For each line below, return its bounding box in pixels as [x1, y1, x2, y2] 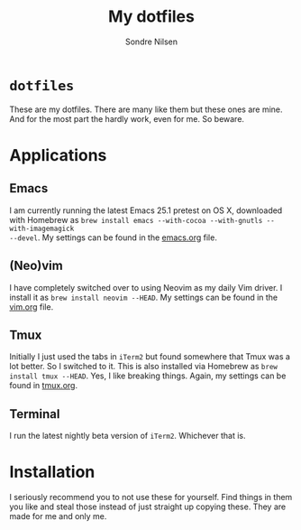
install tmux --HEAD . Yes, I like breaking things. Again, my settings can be [9, 370, 287, 381]
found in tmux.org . [9, 380, 78, 391]
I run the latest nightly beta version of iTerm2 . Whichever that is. [9, 431, 246, 442]
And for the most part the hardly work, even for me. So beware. [9, 113, 245, 124]
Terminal [9, 406, 60, 422]
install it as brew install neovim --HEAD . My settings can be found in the [9, 292, 278, 302]
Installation [9, 462, 96, 482]
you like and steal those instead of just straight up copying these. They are [9, 501, 287, 512]
